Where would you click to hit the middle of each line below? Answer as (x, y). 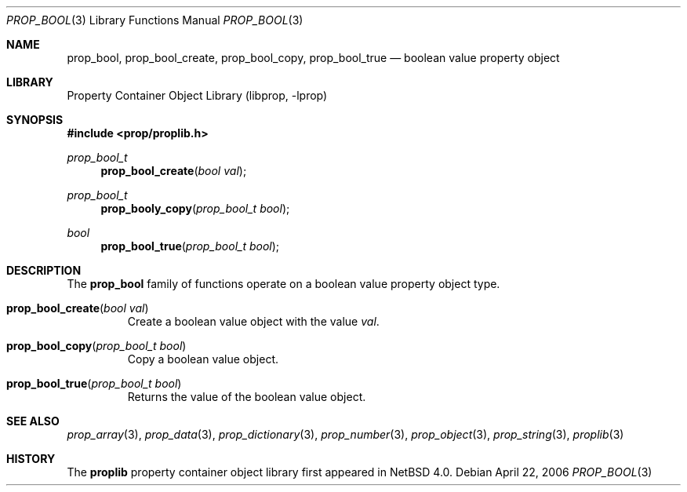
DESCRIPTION (44, 270)
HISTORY (31, 459)
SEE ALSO (33, 421)
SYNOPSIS (35, 120)
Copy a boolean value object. (203, 359)
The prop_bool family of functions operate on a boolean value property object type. (284, 284)
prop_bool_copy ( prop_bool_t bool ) (96, 346)
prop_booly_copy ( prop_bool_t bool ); (195, 208)
